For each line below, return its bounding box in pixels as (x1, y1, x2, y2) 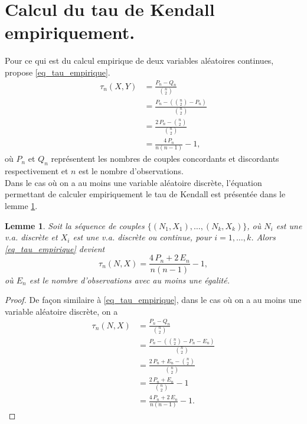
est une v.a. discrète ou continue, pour (73, 231, 212, 243)
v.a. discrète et (5, 231, 58, 243)
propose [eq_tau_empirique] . (5, 66, 110, 78)
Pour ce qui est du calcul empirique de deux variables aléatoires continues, (5, 54, 274, 67)
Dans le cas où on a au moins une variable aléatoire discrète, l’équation (5, 176, 262, 188)
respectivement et (5, 165, 68, 177)
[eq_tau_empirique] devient (5, 242, 105, 255)
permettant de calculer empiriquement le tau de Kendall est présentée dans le (5, 188, 286, 200)
